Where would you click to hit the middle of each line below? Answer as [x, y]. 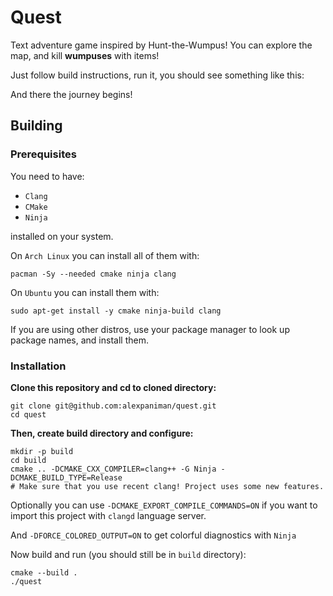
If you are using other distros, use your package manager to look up [150, 329]
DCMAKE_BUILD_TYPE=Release [66, 477]
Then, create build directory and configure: [102, 433]
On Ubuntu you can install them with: [85, 292]
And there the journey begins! [71, 94]
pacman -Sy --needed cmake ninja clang [93, 274]
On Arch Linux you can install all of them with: [105, 255]
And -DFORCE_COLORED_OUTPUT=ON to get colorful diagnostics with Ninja [153, 535]
